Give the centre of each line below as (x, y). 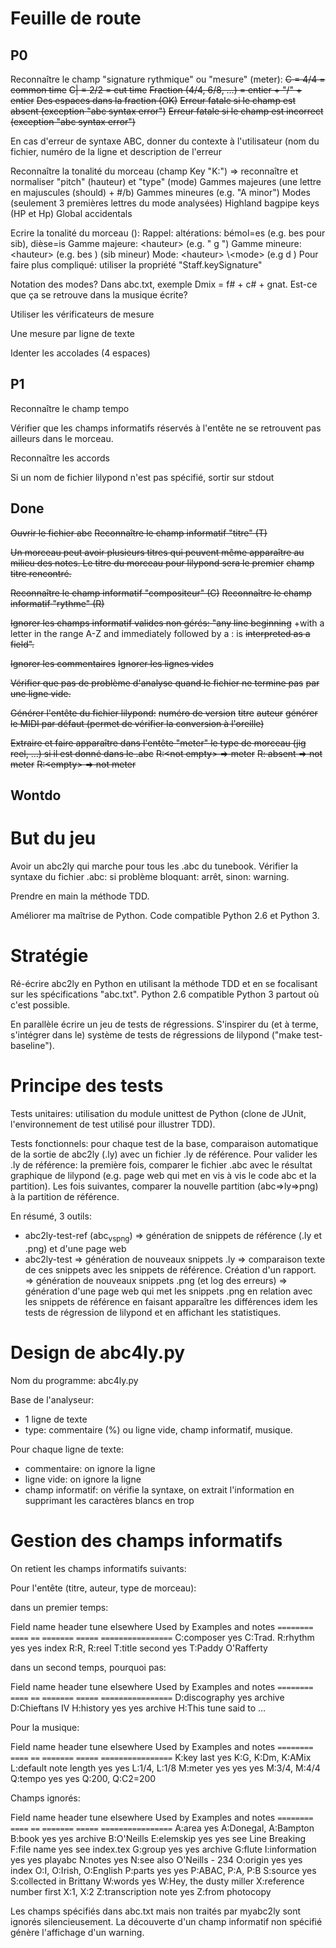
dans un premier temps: (59, 1607)
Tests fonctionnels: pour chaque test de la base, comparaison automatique (164, 1143)
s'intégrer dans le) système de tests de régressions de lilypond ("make (156, 1034)
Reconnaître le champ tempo (70, 408)
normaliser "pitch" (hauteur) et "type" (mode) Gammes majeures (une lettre (166, 181)
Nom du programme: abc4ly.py (74, 1380)
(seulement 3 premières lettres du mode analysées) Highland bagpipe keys (165, 203)
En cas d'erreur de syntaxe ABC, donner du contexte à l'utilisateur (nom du (165, 141)
